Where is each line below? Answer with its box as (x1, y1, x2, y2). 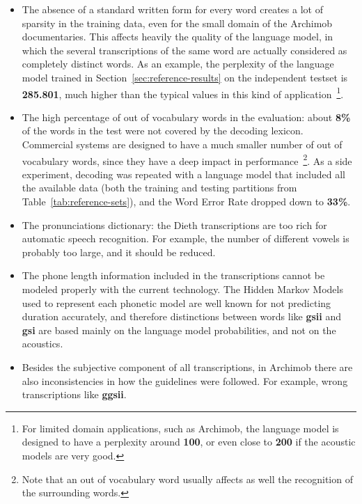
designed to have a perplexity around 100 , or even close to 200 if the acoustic (22, 434, 356, 449)
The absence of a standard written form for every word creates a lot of (22, 2, 323, 16)
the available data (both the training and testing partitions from (22, 180, 297, 195)
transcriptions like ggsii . (22, 387, 127, 402)
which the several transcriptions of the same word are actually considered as (22, 42, 347, 57)
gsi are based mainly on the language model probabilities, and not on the (22, 322, 336, 337)
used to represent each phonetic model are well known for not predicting (22, 295, 331, 310)
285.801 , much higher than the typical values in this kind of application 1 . (22, 84, 344, 101)
